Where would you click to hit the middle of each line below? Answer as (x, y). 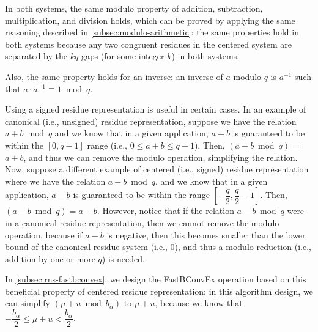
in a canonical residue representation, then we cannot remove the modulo (142, 222)
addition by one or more (50, 258)
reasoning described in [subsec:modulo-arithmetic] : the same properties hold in (152, 32)
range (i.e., (107, 145)
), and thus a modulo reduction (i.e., (243, 247)
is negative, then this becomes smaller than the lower (206, 234)
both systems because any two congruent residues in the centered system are (148, 44)
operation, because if (44, 234)
